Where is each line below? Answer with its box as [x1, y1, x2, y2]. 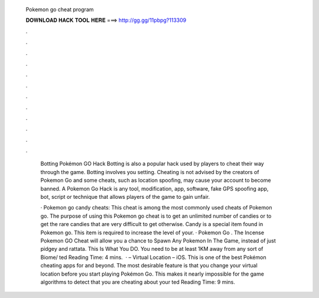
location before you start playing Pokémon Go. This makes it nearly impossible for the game [40, 270, 264, 277]
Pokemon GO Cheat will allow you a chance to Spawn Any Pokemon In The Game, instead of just [40, 237, 276, 244]
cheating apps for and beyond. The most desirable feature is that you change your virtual [40, 262, 258, 269]
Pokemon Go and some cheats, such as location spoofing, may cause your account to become [40, 177, 271, 184]
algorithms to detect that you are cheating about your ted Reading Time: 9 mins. [40, 278, 236, 286]
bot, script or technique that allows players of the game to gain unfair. [40, 194, 210, 201]
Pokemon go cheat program [25, 6, 94, 13]
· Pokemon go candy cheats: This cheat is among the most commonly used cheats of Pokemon [40, 204, 272, 211]
